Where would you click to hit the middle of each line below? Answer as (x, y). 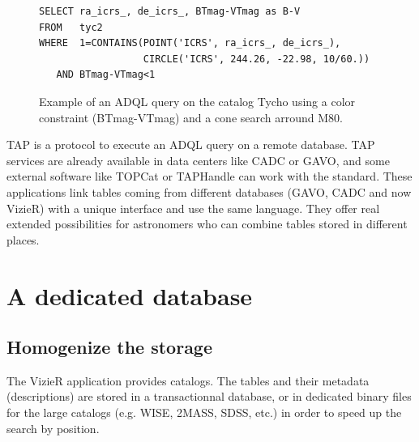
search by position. (53, 428)
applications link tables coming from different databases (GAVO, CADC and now (209, 191)
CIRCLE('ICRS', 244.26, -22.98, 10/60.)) (257, 59)
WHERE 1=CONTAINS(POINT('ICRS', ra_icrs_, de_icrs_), (190, 43)
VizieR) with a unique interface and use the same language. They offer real (193, 208)
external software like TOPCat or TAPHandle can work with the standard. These (209, 176)
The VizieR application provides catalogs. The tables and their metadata (188, 380)
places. (23, 239)
